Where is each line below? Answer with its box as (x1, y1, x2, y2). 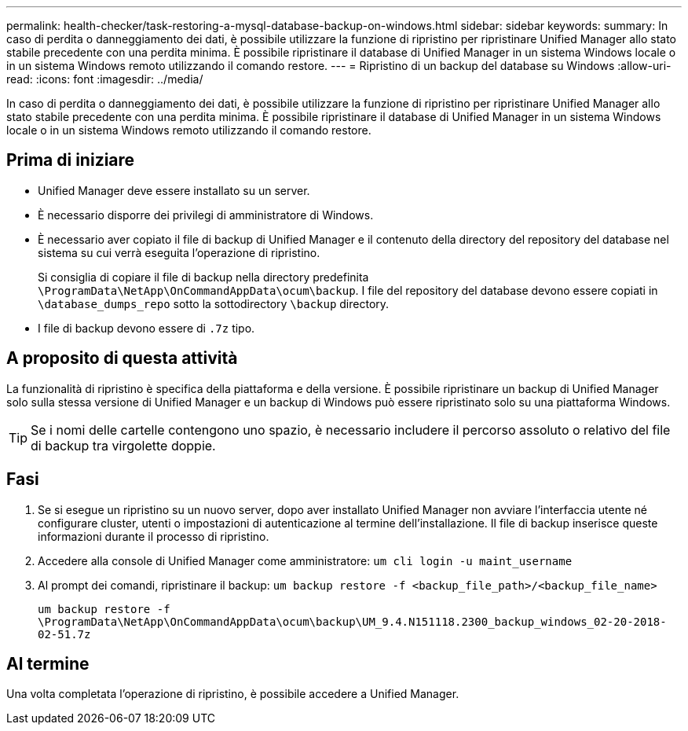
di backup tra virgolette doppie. (31, 437, 216, 454)
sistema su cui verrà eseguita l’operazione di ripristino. (38, 245, 320, 259)
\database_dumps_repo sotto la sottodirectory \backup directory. (38, 296, 390, 310)
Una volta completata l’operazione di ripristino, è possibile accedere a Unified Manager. (6, 687, 459, 701)
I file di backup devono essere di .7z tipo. (38, 321, 255, 335)
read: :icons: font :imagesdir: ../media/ (6, 72, 203, 86)
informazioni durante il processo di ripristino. (38, 529, 269, 543)
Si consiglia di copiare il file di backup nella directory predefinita (38, 270, 369, 284)
